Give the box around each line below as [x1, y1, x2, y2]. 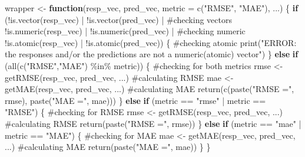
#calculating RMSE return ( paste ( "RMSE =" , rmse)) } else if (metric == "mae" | [5, 117, 301, 129]
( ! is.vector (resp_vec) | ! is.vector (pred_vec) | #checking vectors [5, 13, 232, 25]
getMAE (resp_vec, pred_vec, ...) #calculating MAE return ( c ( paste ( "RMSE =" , [5, 83, 294, 95]
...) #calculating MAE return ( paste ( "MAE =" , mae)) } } [5, 140, 211, 153]
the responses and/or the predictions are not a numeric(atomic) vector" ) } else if [5, 48, 299, 60]
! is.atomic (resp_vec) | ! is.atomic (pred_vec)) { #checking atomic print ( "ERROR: [5, 36, 297, 48]
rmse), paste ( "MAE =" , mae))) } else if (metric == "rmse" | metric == [5, 94, 266, 106]
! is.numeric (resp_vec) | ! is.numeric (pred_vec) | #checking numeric [5, 25, 246, 37]
